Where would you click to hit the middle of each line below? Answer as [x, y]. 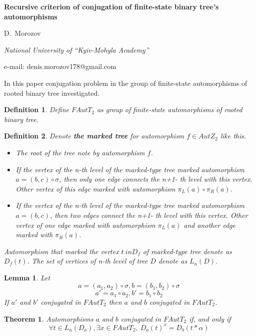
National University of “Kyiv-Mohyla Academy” [76, 49]
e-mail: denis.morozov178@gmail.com [60, 66]
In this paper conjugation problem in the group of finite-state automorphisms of [126, 83]
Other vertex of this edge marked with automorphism [96, 188]
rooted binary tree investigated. [52, 93]
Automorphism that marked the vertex [62, 251]
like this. [233, 136]
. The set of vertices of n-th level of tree [87, 261]
